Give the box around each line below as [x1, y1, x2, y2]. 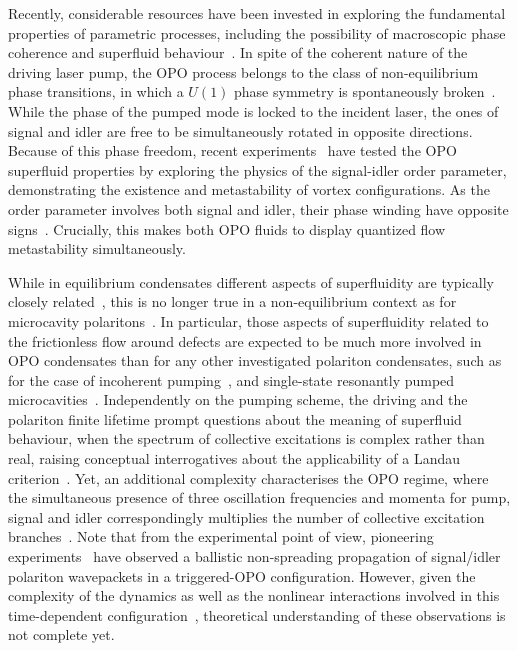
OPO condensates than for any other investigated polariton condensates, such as [8, 350, 502, 371]
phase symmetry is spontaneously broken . [234, 81, 496, 102]
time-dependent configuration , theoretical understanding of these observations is [8, 604, 506, 625]
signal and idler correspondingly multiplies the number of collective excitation [8, 506, 485, 527]
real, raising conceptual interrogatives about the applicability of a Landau [8, 448, 461, 469]
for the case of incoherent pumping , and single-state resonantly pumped [8, 369, 455, 390]
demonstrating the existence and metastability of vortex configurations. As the [8, 179, 490, 200]
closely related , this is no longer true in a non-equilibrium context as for [8, 291, 457, 312]
